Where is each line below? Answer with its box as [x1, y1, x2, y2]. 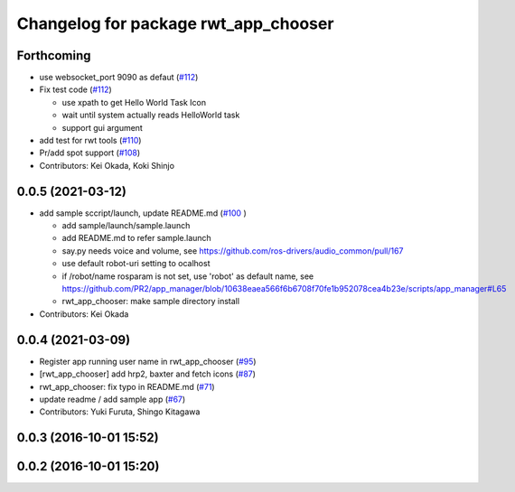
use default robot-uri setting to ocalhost [61, 258, 211, 269]
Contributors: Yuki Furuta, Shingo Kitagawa [39, 406, 201, 417]
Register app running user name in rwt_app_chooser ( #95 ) [39, 356, 257, 367]
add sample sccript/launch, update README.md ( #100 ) [39, 208, 248, 218]
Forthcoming [16, 48, 91, 63]
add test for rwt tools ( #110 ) [39, 135, 142, 146]
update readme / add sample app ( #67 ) [39, 394, 186, 404]
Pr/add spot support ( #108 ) [39, 147, 141, 158]
